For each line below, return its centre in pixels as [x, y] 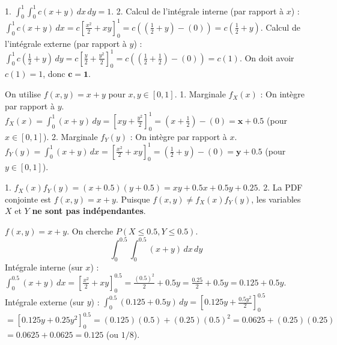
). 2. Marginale [71, 136]
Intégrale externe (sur [45, 301]
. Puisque [133, 199]
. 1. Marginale [200, 94]
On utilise [23, 94]
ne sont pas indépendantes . [89, 211]
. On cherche [90, 231]
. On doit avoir [267, 57]
